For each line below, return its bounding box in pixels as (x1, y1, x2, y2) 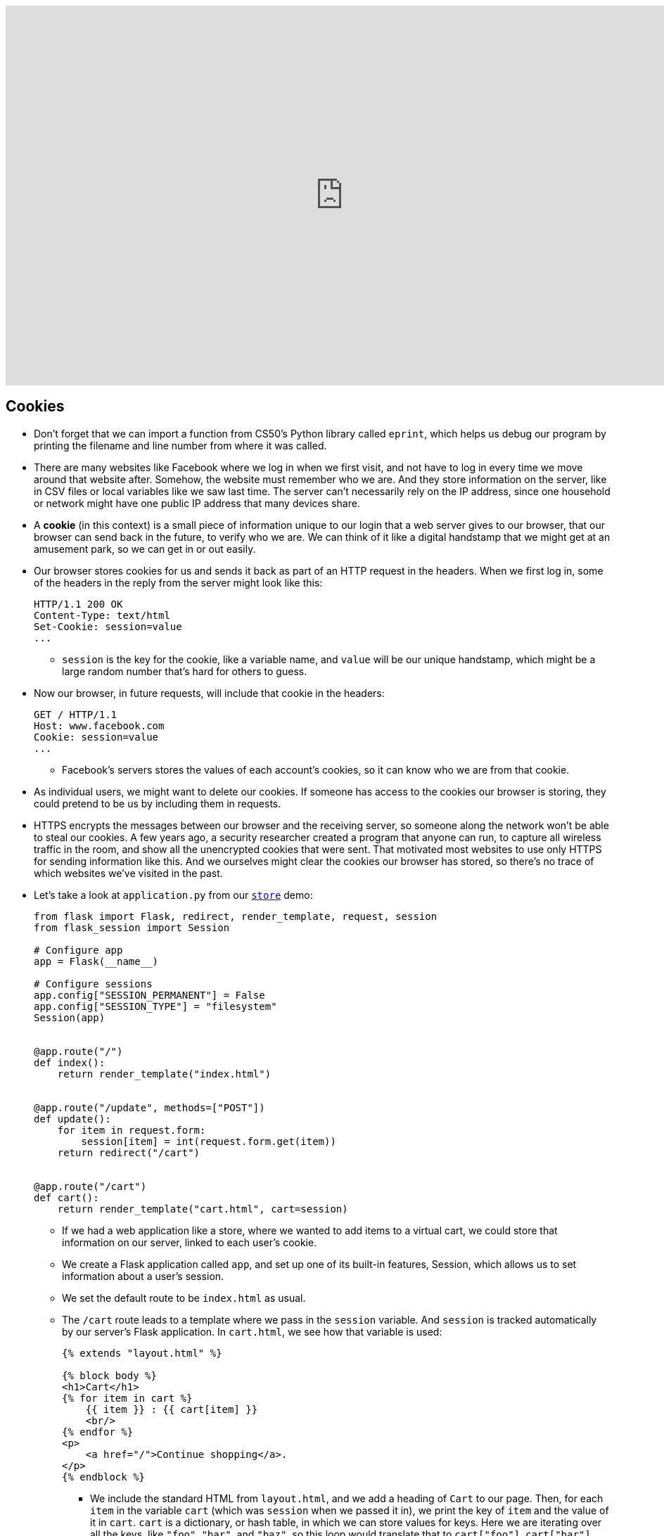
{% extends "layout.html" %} (62, 1347, 222, 1359)
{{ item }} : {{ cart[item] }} (85, 1403, 258, 1415)
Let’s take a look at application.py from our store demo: (34, 888, 313, 901)
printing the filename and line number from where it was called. (34, 439, 327, 452)
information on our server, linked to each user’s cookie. (62, 1236, 317, 1248)
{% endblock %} (62, 1471, 146, 1483)
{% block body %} (62, 1369, 157, 1381)
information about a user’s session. (62, 1269, 224, 1282)
